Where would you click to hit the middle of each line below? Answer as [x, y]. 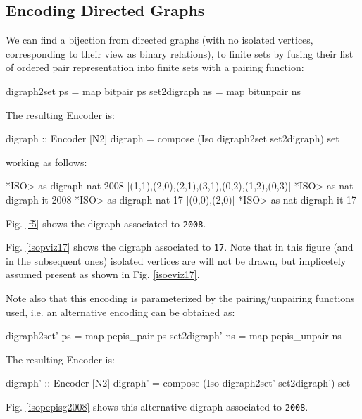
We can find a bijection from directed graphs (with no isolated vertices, [160, 40]
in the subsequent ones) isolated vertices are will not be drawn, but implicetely [176, 260]
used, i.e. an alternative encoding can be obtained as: [120, 312]
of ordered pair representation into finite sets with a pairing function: [155, 67]
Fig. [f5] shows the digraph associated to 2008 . [106, 223]
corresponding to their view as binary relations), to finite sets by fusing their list [180, 53]
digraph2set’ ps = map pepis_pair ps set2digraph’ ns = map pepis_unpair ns [174, 336]
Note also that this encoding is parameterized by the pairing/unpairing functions [180, 298]
